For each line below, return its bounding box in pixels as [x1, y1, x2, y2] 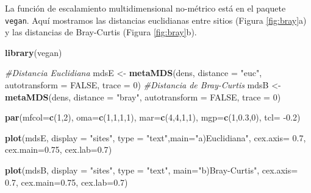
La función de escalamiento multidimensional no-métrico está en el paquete [5, 2, 286, 14]
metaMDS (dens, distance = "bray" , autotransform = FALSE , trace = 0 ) [5, 90, 281, 103]
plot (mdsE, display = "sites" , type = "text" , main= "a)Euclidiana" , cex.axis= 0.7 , [5, 131, 306, 144]
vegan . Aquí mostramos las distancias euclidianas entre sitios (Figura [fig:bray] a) [5, 13, 307, 26]
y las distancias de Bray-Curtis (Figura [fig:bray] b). [5, 26, 197, 38]
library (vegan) [5, 46, 62, 58]
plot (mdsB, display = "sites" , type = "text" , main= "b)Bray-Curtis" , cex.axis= [5, 164, 298, 176]
